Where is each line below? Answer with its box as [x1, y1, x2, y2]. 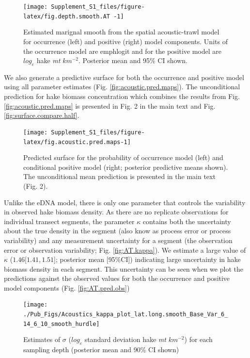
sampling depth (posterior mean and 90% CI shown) [23, 344, 179, 355]
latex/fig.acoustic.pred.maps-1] [23, 138, 131, 146]
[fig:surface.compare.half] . [4, 110, 79, 120]
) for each [184, 334, 213, 344]
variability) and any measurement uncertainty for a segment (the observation [4, 235, 233, 245]
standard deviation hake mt [84, 334, 166, 344]
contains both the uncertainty [142, 216, 231, 226]
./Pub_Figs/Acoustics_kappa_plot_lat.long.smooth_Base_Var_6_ [23, 311, 228, 318]
